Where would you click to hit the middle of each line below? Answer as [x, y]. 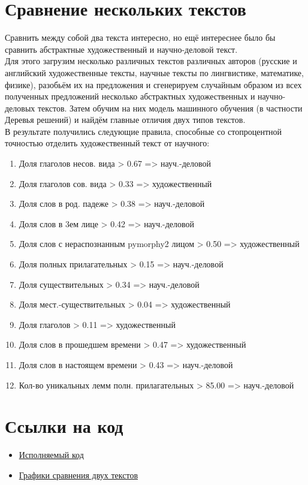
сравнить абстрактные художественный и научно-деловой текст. [121, 49]
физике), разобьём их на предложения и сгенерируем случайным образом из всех [153, 84]
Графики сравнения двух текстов [78, 475]
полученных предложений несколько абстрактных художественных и [130, 96]
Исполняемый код [51, 455]
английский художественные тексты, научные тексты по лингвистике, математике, [154, 72]
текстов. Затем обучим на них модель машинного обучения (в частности [170, 108]
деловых [20, 108]
